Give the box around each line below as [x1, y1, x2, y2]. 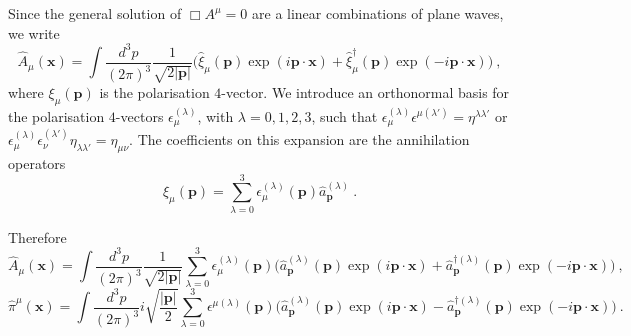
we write [8, 22, 60, 43]
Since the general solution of [8, 3, 182, 23]
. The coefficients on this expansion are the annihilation [129, 129, 470, 150]
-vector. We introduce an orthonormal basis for [221, 82, 510, 103]
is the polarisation [99, 82, 210, 103]
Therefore [8, 226, 67, 247]
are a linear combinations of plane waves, [252, 3, 504, 23]
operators [8, 152, 66, 173]
